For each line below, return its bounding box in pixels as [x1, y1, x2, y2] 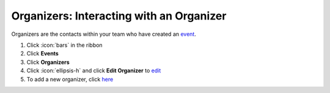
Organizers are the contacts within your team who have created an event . [11, 30, 197, 38]
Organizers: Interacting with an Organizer [11, 9, 227, 22]
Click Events [26, 50, 59, 57]
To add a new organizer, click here [26, 75, 114, 83]
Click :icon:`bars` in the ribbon [26, 41, 103, 49]
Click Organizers [26, 58, 70, 66]
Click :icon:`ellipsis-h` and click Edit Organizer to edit [26, 67, 161, 74]
